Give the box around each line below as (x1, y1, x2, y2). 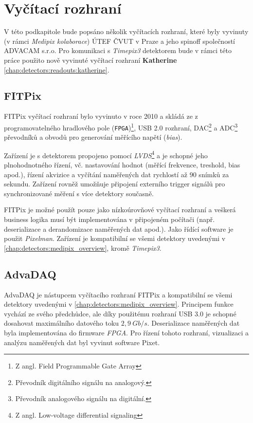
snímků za (199, 169, 229, 179)
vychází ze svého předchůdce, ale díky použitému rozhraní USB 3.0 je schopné (4, 308, 236, 318)
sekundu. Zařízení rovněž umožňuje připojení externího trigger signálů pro (4, 179, 225, 189)
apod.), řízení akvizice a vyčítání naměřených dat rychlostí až (4, 169, 188, 179)
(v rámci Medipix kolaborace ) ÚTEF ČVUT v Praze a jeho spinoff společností (4, 36, 235, 46)
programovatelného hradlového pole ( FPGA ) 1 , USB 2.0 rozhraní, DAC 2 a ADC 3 (4, 121, 238, 132)
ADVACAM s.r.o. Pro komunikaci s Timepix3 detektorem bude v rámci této (4, 45, 232, 55)
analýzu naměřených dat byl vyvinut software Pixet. (4, 337, 160, 347)
